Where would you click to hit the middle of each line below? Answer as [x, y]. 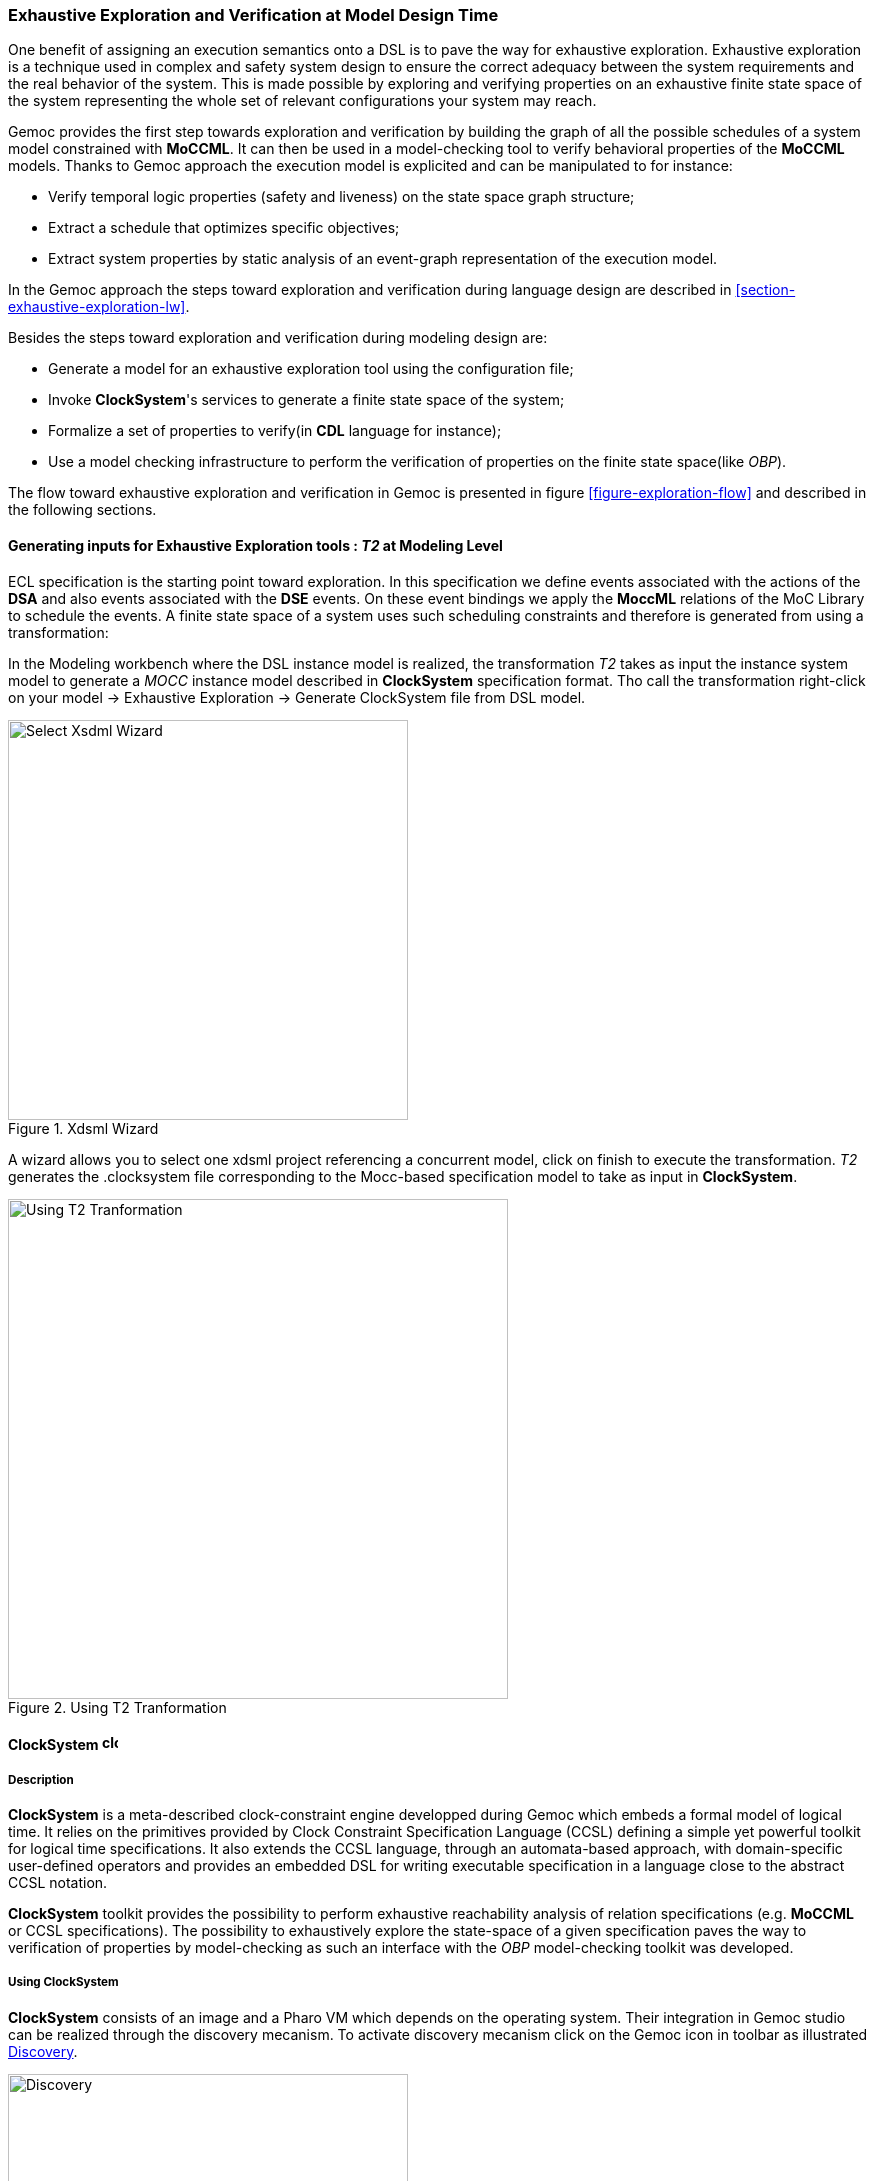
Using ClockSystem [63, 1982]
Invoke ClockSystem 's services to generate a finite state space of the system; [306, 400]
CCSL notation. [58, 1882]
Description [41, 1779]
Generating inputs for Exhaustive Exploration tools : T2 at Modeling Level [255, 545]
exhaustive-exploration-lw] [97, 307]
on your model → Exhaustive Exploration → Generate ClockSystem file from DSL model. [297, 697]
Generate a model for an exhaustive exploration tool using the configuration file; [311, 369]
